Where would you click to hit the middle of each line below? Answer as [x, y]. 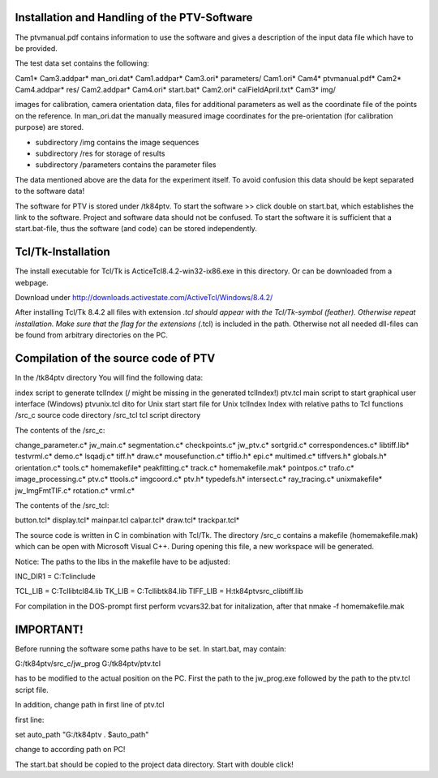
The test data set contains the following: [82, 63]
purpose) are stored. [49, 127]
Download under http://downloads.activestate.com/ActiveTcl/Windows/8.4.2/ [144, 298]
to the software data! [50, 191]
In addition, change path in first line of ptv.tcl [90, 705]
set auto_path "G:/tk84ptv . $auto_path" [82, 735]
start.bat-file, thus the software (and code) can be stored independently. [136, 229]
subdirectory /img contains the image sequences [117, 142]
